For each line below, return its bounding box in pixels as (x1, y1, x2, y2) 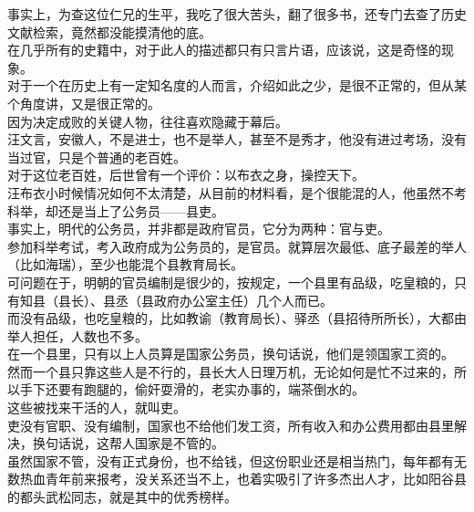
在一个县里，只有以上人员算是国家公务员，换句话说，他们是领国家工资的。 (7, 344, 454, 363)
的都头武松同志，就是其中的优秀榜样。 (7, 487, 237, 507)
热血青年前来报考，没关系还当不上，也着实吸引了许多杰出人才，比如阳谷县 (19, 469, 467, 488)
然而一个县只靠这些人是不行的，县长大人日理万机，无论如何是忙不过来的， (7, 361, 454, 381)
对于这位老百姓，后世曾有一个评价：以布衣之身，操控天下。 (7, 165, 365, 184)
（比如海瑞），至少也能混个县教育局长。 (7, 255, 243, 274)
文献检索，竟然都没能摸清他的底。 (7, 22, 211, 41)
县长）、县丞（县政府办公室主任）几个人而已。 (57, 290, 333, 309)
